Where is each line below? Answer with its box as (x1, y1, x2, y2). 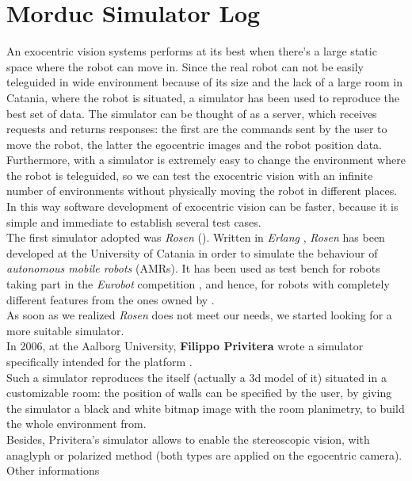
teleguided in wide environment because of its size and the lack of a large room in (6, 74, 403, 90)
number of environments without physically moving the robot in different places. (6, 182, 398, 199)
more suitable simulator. (6, 322, 124, 338)
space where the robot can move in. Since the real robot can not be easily (6, 58, 364, 74)
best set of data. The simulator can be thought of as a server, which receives (6, 105, 377, 121)
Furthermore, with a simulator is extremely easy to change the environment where (6, 151, 406, 168)
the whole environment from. (6, 415, 147, 432)
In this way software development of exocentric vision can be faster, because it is (6, 198, 399, 215)
